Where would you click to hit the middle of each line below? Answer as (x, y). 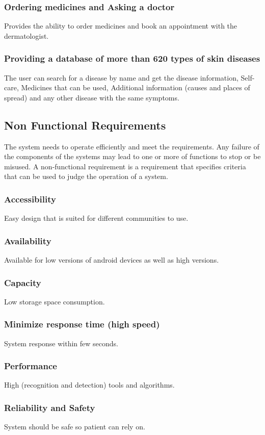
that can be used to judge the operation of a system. (86, 176)
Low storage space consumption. (55, 301)
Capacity (23, 282)
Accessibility (30, 199)
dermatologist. (26, 35)
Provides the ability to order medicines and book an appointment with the (121, 26)
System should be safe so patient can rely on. (75, 427)
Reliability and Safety (50, 407)
